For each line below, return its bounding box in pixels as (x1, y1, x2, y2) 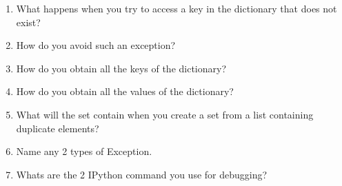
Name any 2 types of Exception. (16, 144, 152, 158)
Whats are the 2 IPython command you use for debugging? (16, 167, 268, 181)
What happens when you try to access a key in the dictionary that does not (16, 1, 337, 15)
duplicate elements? (16, 121, 99, 135)
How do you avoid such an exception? (16, 38, 176, 52)
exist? (16, 14, 41, 29)
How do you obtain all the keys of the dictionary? (16, 61, 227, 75)
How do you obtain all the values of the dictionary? (16, 84, 234, 99)
